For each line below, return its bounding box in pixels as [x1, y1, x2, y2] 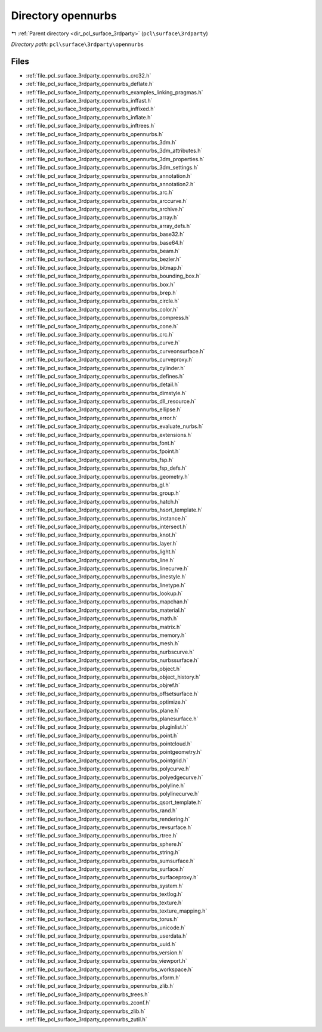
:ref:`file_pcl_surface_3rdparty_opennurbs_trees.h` [26, 991, 150, 998]
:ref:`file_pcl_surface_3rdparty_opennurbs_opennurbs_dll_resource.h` [26, 398, 196, 405]
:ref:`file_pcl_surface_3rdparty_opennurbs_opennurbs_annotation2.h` [26, 180, 196, 187]
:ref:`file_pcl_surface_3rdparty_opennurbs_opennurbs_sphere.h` [26, 840, 183, 848]
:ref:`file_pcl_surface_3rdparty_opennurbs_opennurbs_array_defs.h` [26, 222, 192, 229]
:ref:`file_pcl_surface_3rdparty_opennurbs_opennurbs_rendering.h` [26, 815, 190, 822]
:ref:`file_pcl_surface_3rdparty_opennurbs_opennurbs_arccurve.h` [26, 197, 188, 204]
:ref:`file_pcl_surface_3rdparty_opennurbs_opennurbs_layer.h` [26, 540, 178, 547]
